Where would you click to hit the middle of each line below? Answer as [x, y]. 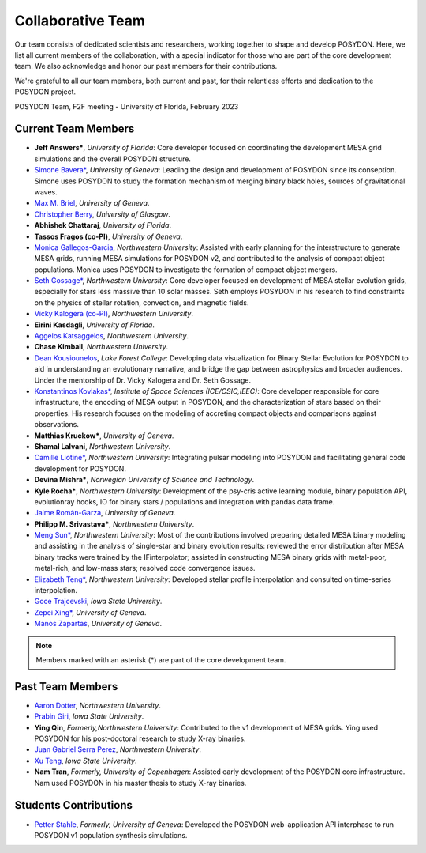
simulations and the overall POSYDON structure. [112, 159]
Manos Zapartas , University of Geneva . [98, 624]
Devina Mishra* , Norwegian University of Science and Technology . [144, 480]
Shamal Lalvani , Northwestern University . [103, 446]
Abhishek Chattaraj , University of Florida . [103, 225]
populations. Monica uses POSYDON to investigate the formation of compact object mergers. [186, 270]
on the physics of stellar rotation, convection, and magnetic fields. [142, 302]
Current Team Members [75, 129]
